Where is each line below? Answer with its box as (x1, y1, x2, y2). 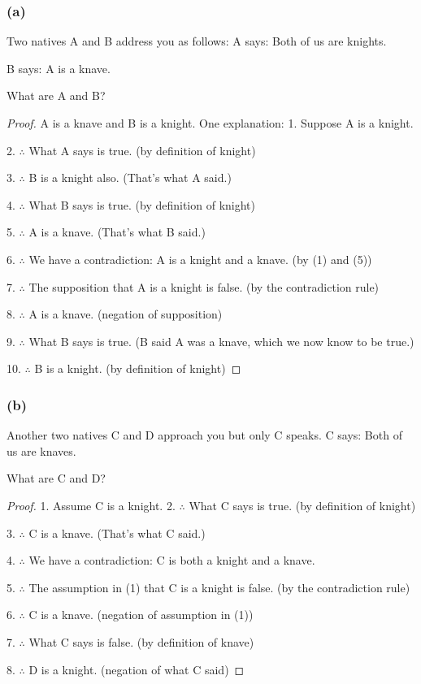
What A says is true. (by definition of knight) (28, 141, 256, 158)
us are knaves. (7, 442, 76, 459)
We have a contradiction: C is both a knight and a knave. (28, 552, 315, 569)
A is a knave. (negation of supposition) (28, 305, 223, 323)
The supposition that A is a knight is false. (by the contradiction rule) (28, 278, 380, 295)
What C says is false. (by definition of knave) (28, 633, 254, 650)
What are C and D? (7, 470, 106, 487)
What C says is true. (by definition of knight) (189, 496, 416, 513)
